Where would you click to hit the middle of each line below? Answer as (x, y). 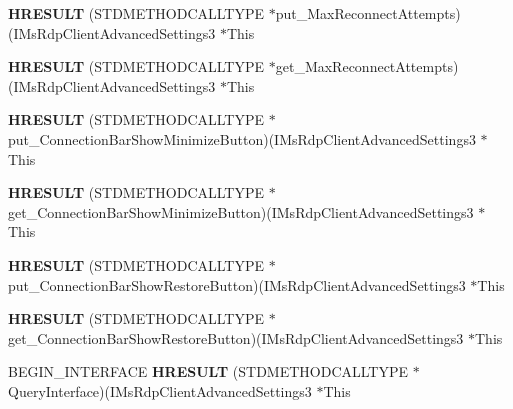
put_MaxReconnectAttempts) (368, 13)
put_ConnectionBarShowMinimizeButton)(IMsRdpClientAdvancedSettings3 (242, 138)
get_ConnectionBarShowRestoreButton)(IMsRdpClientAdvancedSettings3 (236, 337)
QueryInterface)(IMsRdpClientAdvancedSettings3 (160, 390)
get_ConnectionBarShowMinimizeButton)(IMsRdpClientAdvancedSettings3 (241, 211)
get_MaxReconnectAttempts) (367, 66)
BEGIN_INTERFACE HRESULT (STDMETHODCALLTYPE (208, 371)
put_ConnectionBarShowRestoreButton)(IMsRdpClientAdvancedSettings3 (237, 284)
